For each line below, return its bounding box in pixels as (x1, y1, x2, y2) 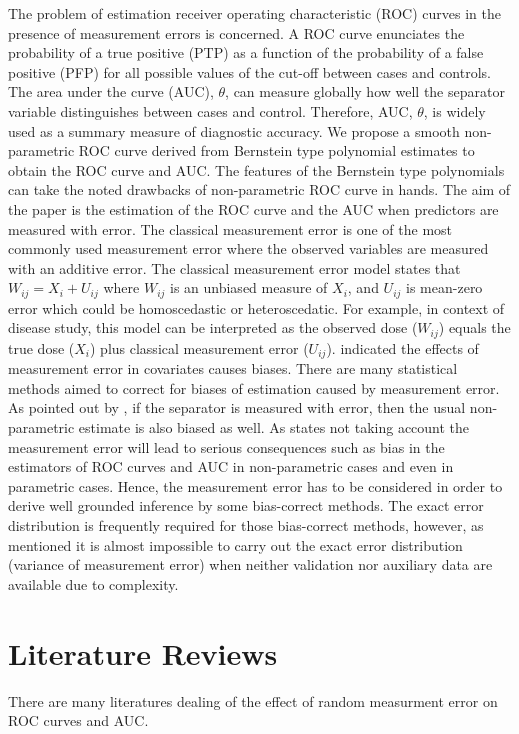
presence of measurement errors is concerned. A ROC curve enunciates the (8, 22, 465, 43)
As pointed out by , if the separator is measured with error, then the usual (8, 397, 466, 418)
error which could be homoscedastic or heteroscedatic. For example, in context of (8, 297, 505, 318)
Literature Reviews (8, 632, 278, 673)
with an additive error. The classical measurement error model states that (8, 257, 461, 278)
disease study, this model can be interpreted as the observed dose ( (8, 317, 418, 338)
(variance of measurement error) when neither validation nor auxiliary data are (8, 554, 493, 575)
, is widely (423, 100, 486, 121)
